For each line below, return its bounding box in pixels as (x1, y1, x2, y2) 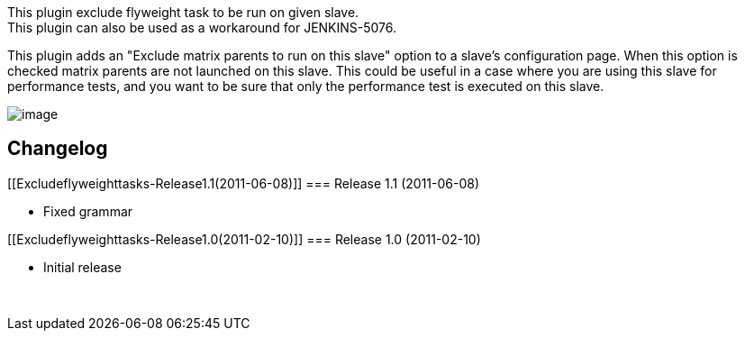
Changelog (7, 137, 108, 160)
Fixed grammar (43, 203, 133, 219)
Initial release (43, 259, 122, 275)
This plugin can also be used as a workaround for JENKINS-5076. (7, 20, 397, 35)
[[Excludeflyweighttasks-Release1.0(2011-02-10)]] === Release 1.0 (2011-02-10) (7, 231, 481, 247)
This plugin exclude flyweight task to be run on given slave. (7, 5, 359, 20)
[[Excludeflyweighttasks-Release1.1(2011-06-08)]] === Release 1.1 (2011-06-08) (7, 175, 480, 191)
